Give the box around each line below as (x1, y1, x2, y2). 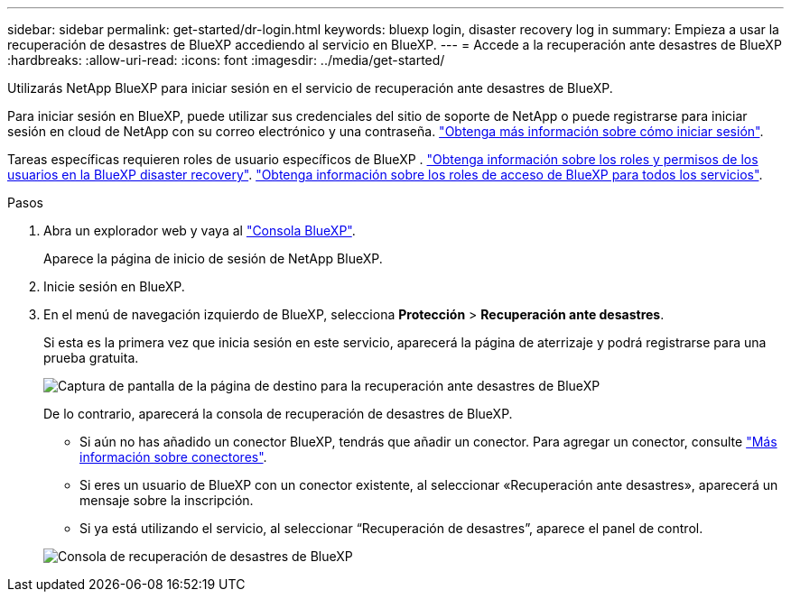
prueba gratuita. (43, 350, 139, 365)
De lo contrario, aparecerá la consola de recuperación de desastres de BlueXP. (43, 406, 513, 421)
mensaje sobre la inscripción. (79, 493, 254, 508)
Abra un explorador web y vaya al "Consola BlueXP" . (43, 223, 356, 238)
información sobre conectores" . (79, 449, 267, 465)
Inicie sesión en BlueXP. (43, 279, 185, 294)
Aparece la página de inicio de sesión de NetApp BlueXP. (43, 251, 383, 266)
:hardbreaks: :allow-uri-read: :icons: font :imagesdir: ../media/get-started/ (7, 52, 445, 68)
